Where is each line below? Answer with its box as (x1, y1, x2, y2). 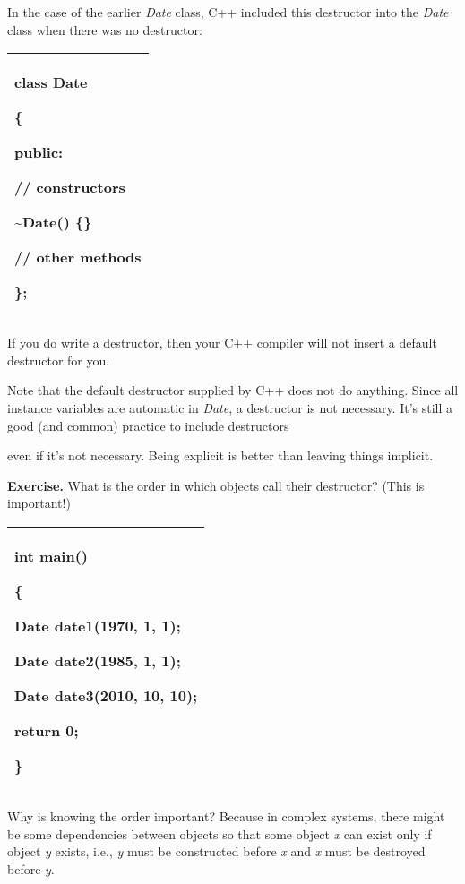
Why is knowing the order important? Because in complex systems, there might (7, 806, 445, 825)
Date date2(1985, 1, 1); (14, 649, 181, 671)
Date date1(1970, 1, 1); (14, 614, 181, 636)
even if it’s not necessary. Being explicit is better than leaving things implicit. (7, 446, 434, 465)
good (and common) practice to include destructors (7, 416, 289, 434)
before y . (7, 859, 55, 878)
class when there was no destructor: (7, 20, 202, 39)
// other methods (14, 246, 142, 268)
